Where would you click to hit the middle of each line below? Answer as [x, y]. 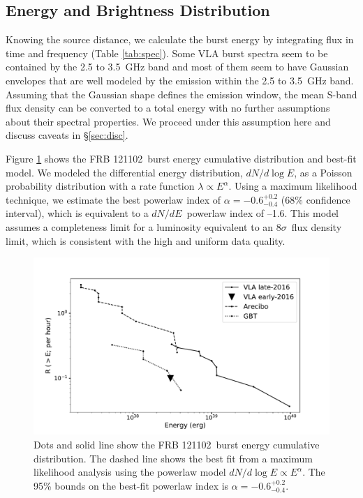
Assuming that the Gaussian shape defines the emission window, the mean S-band [181, 94]
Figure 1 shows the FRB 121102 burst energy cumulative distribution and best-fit [181, 158]
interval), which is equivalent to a [77, 213]
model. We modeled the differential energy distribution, [124, 172]
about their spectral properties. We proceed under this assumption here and [168, 121]
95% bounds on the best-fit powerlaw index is [131, 485]
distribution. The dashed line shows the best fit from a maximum [173, 458]
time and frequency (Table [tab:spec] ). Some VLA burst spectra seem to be [167, 53]
